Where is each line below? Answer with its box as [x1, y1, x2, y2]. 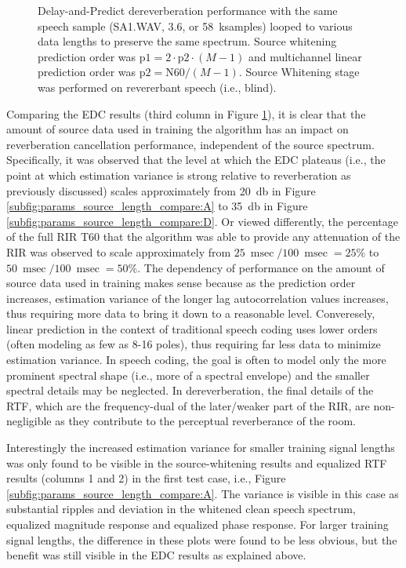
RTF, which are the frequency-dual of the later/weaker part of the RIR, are [6, 397, 370, 413]
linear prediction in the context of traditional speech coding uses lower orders [6, 320, 378, 337]
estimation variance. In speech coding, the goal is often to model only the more [6, 351, 386, 368]
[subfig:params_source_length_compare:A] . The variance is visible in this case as [6, 485, 399, 501]
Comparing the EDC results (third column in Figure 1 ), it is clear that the [6, 105, 366, 122]
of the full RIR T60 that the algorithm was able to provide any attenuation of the [6, 228, 401, 245]
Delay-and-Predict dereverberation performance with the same [38, 2, 338, 18]
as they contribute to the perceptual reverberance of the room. [55, 413, 356, 429]
